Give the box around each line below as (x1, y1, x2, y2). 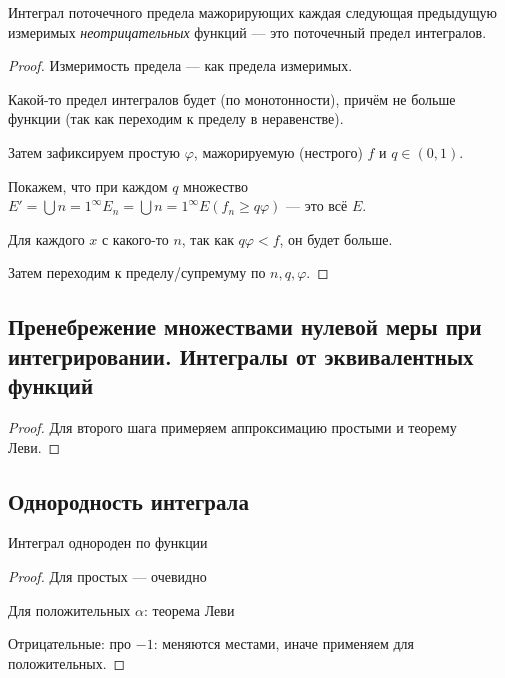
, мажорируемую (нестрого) (193, 141, 363, 162)
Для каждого (8, 228, 85, 249)
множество (183, 175, 248, 196)
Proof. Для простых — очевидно (8, 565, 207, 586)
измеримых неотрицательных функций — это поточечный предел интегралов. (8, 21, 487, 42)
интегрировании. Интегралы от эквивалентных (8, 340, 474, 371)
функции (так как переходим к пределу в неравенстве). (8, 108, 344, 129)
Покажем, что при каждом (8, 175, 168, 196)
